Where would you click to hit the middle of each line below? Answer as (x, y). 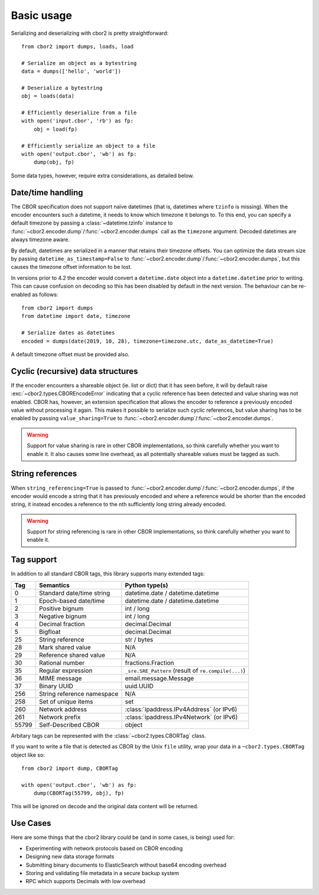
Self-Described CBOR (69, 725)
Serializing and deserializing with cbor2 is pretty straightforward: (89, 33)
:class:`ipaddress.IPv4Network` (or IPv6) (181, 717)
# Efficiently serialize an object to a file (89, 146)
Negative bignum (63, 616)
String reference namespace (79, 694)
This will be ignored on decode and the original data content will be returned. (105, 806)
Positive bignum (61, 608)
